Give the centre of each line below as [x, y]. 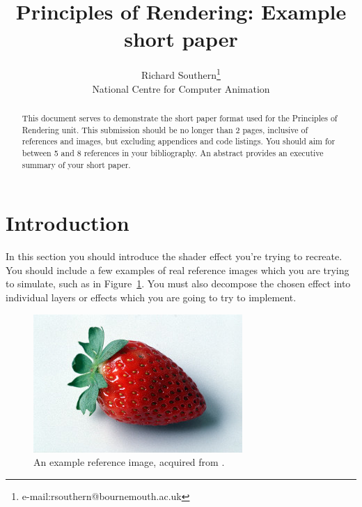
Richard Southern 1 [181, 74]
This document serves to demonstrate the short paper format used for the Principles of [180, 118]
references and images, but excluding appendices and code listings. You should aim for [179, 141]
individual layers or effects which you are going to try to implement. [151, 297]
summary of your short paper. [76, 164]
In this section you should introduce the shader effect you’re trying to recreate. [174, 256]
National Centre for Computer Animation [181, 88]
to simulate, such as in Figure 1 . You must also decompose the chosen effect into [178, 283]
